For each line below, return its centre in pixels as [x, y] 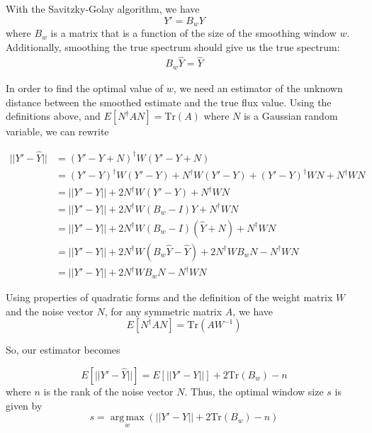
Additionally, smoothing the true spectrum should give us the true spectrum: [173, 46]
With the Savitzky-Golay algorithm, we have [103, 9]
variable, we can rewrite [57, 131]
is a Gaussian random [291, 116]
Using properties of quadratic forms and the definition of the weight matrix [169, 297]
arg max [127, 418]
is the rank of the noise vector [108, 391]
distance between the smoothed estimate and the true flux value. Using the [169, 102]
